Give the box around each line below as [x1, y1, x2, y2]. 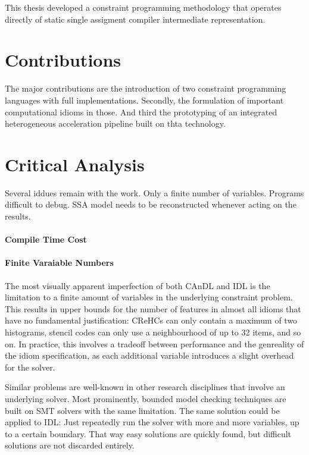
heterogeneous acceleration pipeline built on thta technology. [5, 117, 226, 130]
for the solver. [5, 360, 55, 373]
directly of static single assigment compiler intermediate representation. [5, 12, 266, 25]
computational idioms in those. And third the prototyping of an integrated [5, 105, 277, 118]
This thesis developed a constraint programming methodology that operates [5, 1, 282, 13]
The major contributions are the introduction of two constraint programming [5, 82, 286, 95]
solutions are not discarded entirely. [5, 439, 135, 451]
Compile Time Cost [5, 233, 87, 246]
